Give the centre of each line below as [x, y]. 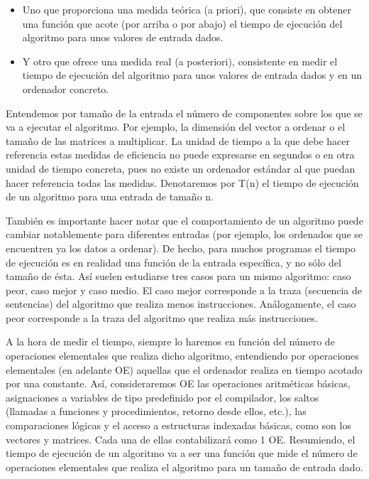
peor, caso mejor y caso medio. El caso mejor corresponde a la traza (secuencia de [184, 290]
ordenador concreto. [66, 88]
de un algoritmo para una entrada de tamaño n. [110, 197]
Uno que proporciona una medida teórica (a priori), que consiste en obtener [187, 9]
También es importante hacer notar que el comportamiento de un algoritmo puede [184, 220]
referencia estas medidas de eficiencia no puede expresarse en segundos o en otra [180, 155]
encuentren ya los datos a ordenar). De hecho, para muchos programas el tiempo [181, 248]
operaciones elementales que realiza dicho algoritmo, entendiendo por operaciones [182, 356]
